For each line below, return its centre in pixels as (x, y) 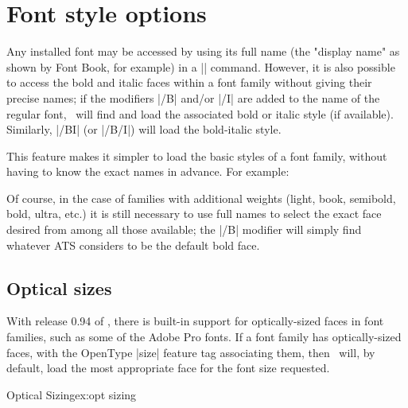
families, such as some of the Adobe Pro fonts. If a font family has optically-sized (204, 337)
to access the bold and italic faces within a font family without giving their (189, 82)
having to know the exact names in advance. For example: (148, 171)
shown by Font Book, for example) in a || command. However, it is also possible (201, 66)
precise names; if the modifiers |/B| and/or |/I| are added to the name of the (193, 97)
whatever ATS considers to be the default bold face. (133, 245)
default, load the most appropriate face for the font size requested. (168, 368)
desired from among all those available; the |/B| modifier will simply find (184, 229)
